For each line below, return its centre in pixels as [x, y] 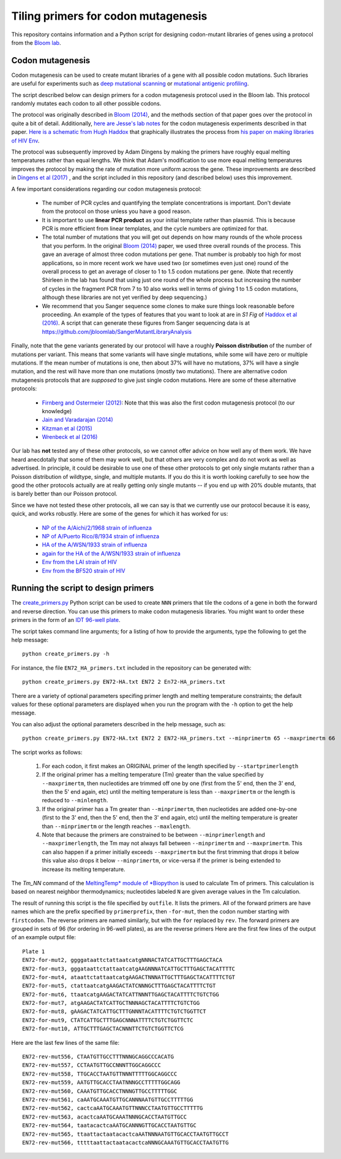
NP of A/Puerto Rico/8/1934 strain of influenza [100, 536]
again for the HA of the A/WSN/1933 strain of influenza [111, 553]
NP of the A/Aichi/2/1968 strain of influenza [97, 527]
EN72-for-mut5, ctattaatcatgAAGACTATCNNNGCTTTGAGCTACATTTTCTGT [119, 986]
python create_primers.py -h [66, 654]
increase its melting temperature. [84, 869]
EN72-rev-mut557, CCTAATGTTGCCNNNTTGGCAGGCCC [92, 1065]
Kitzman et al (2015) [67, 428]
